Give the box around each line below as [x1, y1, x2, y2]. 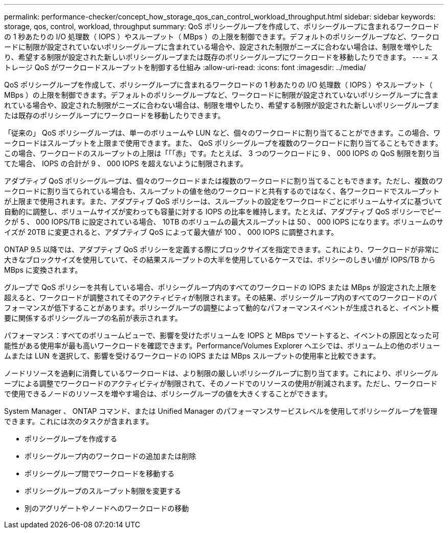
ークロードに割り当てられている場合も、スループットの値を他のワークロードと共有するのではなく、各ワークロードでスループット [4, 187, 440, 195]
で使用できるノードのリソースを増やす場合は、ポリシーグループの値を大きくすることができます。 [4, 389, 332, 398]
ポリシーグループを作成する [25, 434, 118, 443]
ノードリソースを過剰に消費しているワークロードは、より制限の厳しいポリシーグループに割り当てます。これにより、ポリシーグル [4, 369, 438, 377]
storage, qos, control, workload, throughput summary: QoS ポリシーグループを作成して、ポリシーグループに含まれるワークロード [4, 22, 439, 31]
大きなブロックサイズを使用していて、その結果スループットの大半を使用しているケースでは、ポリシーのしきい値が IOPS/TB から [4, 255, 436, 264]
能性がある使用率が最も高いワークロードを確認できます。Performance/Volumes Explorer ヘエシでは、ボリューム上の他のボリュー [4, 341, 440, 350]
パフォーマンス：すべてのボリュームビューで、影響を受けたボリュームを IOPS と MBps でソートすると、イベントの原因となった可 [4, 331, 439, 340]
